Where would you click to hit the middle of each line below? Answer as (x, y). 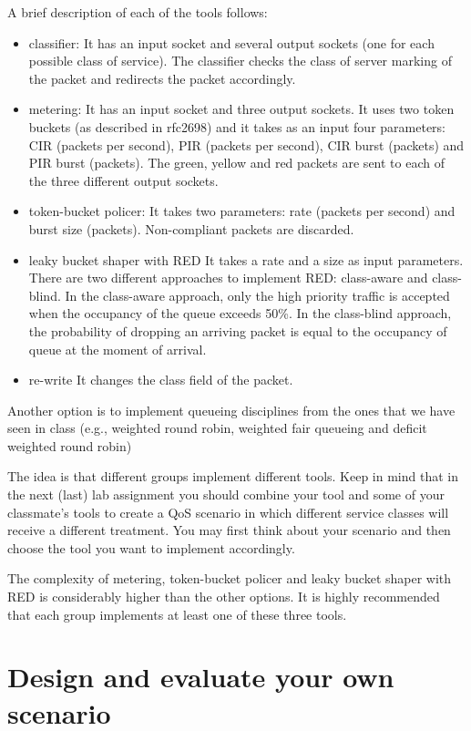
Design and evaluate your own (201, 677)
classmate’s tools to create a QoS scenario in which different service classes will (228, 512)
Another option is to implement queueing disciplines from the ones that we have (231, 410)
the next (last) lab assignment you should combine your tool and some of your (226, 494)
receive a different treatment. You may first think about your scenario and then (229, 530)
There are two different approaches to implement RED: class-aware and (228, 278)
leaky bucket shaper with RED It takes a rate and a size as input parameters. (246, 259)
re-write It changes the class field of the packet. (161, 380)
